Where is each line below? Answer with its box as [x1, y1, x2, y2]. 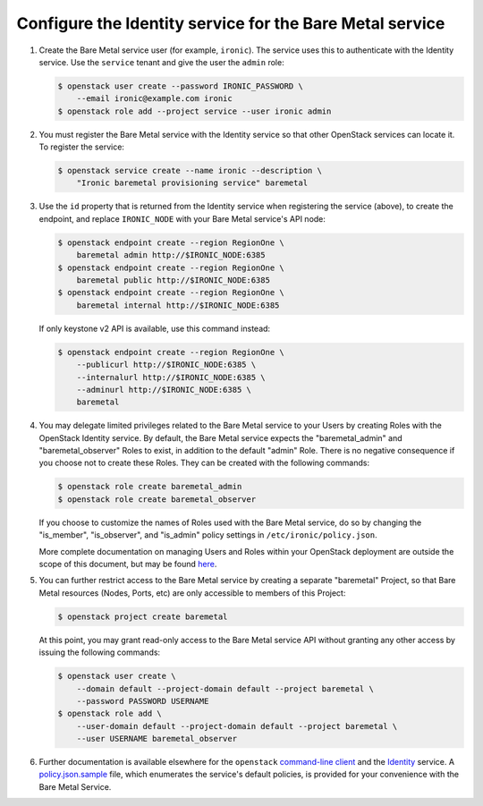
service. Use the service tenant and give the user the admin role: [38, 56, 285, 67]
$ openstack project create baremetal [57, 611, 228, 622]
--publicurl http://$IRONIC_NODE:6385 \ [76, 360, 257, 370]
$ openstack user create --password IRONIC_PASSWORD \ [57, 81, 303, 91]
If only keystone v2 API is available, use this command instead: [38, 323, 271, 334]
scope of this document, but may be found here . [38, 558, 217, 569]
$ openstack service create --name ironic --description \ [57, 165, 322, 176]
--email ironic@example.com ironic [76, 94, 233, 104]
